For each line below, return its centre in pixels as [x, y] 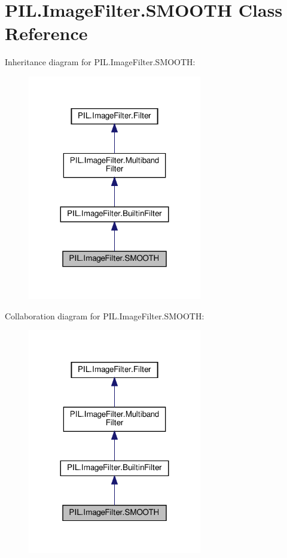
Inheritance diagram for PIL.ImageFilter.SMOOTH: [100, 62]
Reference [46, 33]
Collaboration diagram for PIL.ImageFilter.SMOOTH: [105, 315]
